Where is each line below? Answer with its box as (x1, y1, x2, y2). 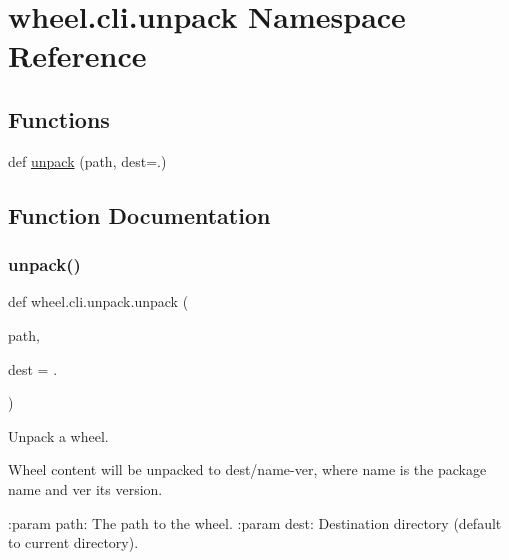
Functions (8, 103, 110, 134)
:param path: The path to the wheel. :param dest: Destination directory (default (8, 512, 502, 533)
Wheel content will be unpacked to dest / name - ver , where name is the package (8, 459, 487, 480)
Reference (8, 35, 147, 76)
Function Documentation (8, 199, 271, 230)
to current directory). (8, 532, 139, 553)
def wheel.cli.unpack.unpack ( (8, 291, 189, 312)
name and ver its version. (8, 478, 163, 499)
